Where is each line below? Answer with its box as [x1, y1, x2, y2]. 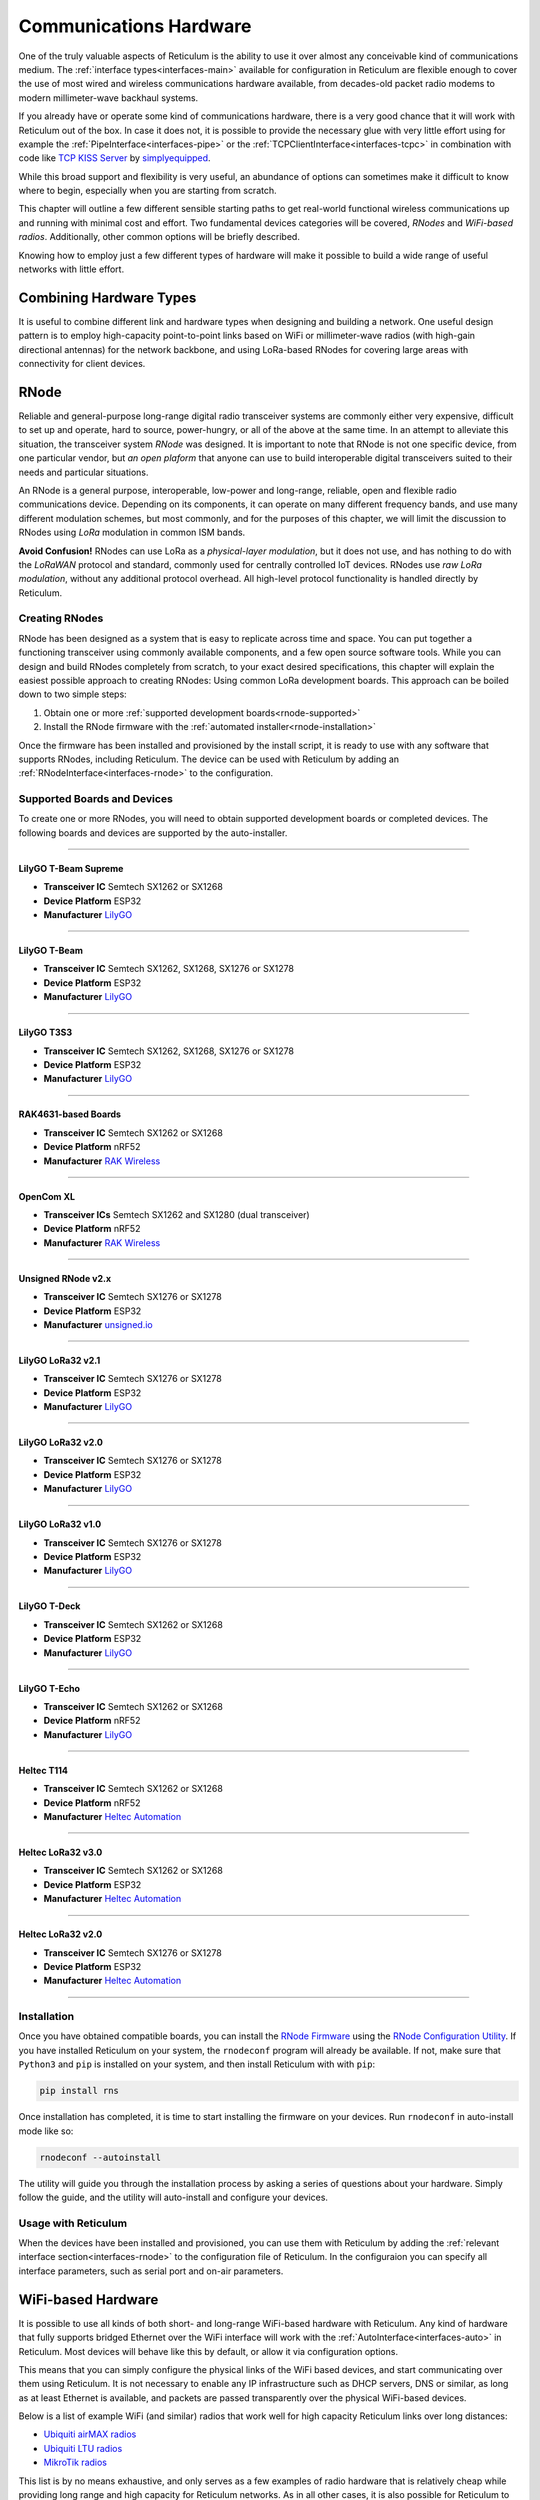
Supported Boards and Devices [18, 792, 174, 806]
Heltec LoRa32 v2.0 [18, 1928, 103, 1940]
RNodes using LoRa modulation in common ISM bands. [18, 526, 246, 539]
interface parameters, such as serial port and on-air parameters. [18, 2265, 284, 2277]
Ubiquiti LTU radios [43, 2442, 123, 2454]
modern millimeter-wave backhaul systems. [18, 91, 199, 104]
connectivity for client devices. [18, 358, 146, 370]
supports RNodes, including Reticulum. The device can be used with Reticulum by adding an [18, 753, 400, 765]
